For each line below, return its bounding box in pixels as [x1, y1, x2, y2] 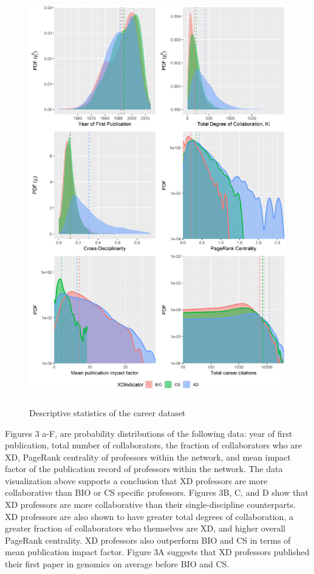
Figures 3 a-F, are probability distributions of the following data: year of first [5, 427, 293, 439]
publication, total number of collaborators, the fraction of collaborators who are [5, 439, 302, 451]
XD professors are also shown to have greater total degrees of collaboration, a [5, 510, 293, 522]
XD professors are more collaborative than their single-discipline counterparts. [5, 498, 296, 511]
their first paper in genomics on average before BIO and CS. [5, 558, 230, 570]
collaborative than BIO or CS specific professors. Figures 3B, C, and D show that [5, 486, 309, 499]
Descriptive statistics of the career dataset [29, 406, 186, 419]
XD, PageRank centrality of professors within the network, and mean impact [5, 450, 291, 463]
